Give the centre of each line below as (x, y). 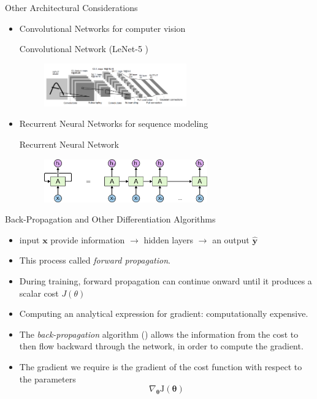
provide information (88, 239)
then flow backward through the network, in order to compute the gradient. (161, 346)
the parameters (48, 378)
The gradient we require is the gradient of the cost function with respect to (161, 366)
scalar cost (39, 293)
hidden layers (169, 239)
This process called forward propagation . (95, 260)
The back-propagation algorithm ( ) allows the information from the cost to (159, 334)
